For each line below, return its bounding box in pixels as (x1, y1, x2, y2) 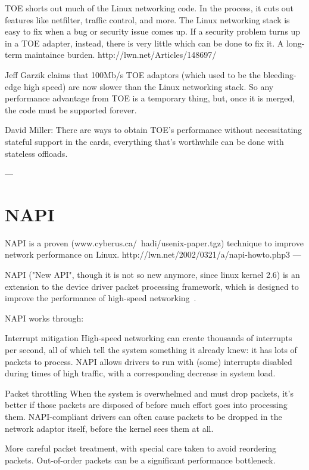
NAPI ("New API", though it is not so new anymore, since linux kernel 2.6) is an (5, 268, 300, 281)
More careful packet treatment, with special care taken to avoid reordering (5, 442, 277, 454)
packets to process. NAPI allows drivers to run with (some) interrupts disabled (5, 355, 292, 367)
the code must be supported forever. (5, 103, 137, 116)
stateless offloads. (5, 147, 68, 159)
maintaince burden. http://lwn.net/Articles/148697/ (24, 48, 217, 61)
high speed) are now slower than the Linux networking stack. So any (23, 80, 274, 92)
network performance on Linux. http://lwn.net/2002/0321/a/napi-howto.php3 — (5, 248, 301, 261)
